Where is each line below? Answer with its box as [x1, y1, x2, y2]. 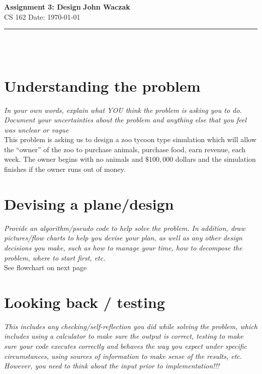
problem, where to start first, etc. [4, 252, 106, 263]
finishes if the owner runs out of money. [4, 164, 126, 174]
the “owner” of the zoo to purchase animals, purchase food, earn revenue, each [4, 144, 246, 154]
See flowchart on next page [4, 262, 87, 273]
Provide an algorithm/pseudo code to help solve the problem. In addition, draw [4, 222, 245, 233]
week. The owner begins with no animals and [4, 154, 143, 164]
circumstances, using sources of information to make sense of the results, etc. [4, 350, 242, 361]
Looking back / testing [4, 291, 165, 312]
